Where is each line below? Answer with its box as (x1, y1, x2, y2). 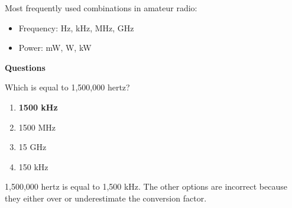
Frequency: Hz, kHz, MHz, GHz (18, 21, 134, 34)
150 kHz (18, 160, 48, 173)
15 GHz (18, 141, 47, 153)
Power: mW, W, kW (18, 41, 92, 54)
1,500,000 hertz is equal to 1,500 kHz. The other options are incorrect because (5, 180, 287, 193)
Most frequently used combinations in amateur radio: (5, 2, 197, 14)
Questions (5, 61, 46, 73)
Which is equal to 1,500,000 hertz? (5, 81, 130, 93)
